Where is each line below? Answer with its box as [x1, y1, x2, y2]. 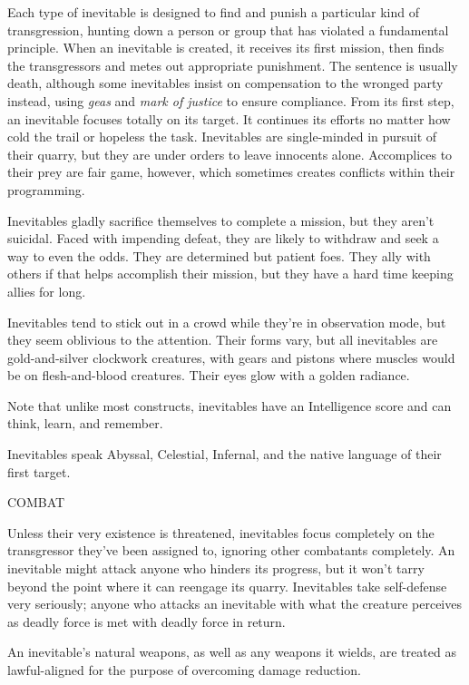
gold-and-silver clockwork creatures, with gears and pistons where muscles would [7, 347, 455, 367]
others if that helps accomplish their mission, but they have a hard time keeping [7, 264, 454, 283]
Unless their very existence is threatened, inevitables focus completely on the [7, 523, 435, 542]
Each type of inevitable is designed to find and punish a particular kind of [7, 3, 420, 21]
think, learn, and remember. [7, 414, 163, 433]
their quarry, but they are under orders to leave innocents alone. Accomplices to [7, 144, 453, 163]
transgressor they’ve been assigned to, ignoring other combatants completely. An [7, 541, 455, 560]
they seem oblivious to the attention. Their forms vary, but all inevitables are [7, 330, 438, 349]
